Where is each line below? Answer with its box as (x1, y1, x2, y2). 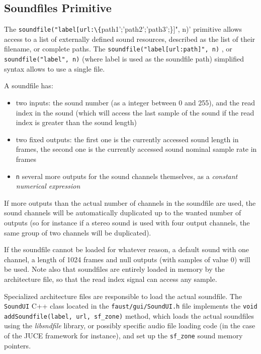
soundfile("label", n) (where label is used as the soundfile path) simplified (4, 53, 244, 64)
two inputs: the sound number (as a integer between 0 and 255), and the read (16, 97, 255, 107)
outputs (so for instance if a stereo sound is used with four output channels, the (4, 217, 250, 227)
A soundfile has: (4, 80, 53, 91)
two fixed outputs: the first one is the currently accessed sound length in (16, 134, 239, 144)
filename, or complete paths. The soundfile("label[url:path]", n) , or (4, 43, 232, 54)
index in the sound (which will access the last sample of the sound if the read (16, 107, 254, 117)
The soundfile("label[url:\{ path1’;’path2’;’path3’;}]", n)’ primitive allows (4, 24, 242, 34)
